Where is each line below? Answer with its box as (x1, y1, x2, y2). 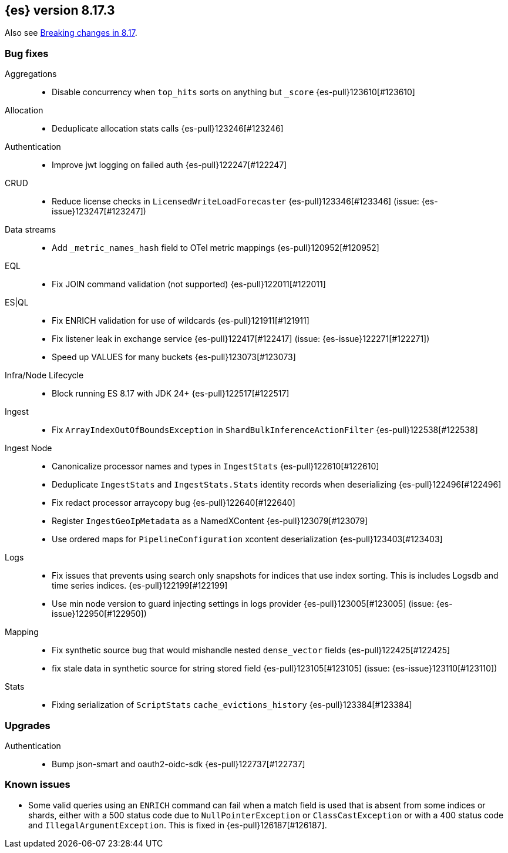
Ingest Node (5, 443, 52, 454)
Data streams (5, 224, 56, 235)
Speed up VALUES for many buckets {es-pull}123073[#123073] (52, 352, 296, 362)
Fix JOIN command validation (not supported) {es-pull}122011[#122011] (52, 279, 326, 290)
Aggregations (5, 69, 57, 79)
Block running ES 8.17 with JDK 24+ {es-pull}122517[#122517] (52, 388, 290, 399)
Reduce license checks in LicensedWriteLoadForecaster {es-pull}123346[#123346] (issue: (52, 196, 419, 207)
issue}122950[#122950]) (52, 609, 147, 619)
